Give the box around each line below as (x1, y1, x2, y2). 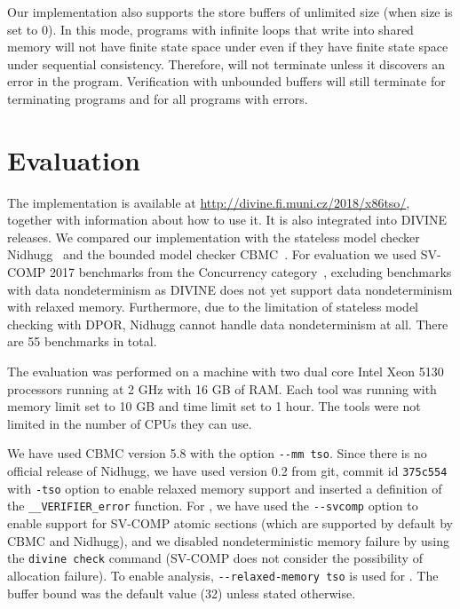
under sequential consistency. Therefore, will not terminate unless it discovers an (7, 54, 446, 73)
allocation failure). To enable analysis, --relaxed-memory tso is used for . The (7, 565, 439, 584)
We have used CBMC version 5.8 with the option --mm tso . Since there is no (7, 444, 427, 463)
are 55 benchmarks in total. (7, 332, 157, 351)
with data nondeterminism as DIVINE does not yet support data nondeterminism (7, 280, 453, 298)
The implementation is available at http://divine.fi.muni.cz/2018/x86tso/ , (7, 193, 410, 211)
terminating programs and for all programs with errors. (7, 89, 308, 107)
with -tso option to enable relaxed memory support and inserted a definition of (7, 478, 442, 497)
